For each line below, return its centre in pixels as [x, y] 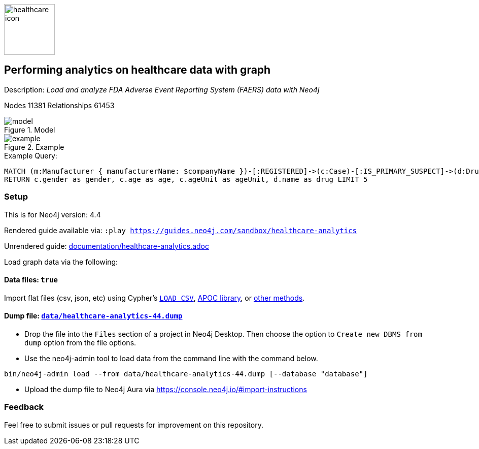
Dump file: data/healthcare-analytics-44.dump [93, 316]
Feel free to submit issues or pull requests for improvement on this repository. [134, 425]
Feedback [24, 407]
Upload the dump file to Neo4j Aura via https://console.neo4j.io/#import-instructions [166, 390]
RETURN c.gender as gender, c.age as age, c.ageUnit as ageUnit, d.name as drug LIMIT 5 [186, 179]
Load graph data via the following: [61, 262]
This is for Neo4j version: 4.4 [53, 214]
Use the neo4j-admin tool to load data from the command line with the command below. [171, 359]
